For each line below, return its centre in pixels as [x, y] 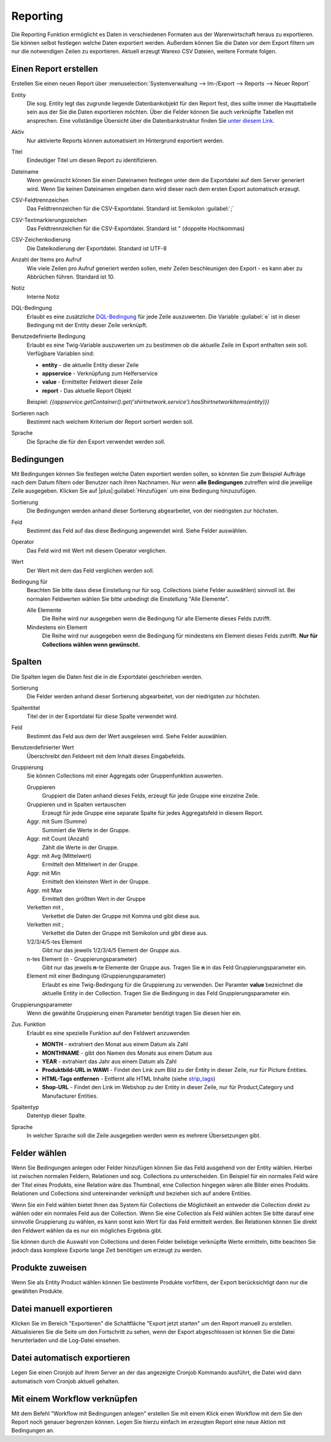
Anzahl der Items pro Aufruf [47, 260]
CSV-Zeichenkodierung [41, 240]
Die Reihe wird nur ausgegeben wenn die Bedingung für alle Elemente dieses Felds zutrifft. [157, 619]
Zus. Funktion [29, 1024]
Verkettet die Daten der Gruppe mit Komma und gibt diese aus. [121, 916]
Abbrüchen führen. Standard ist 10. [71, 277]
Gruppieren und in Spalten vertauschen [76, 804]
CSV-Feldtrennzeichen [40, 200]
